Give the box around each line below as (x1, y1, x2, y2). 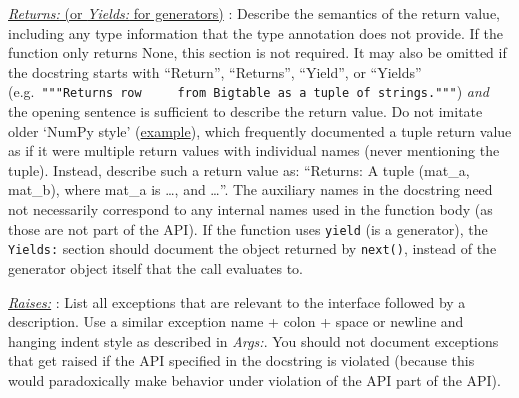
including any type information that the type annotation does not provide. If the (8, 22, 503, 43)
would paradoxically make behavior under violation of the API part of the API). (8, 369, 501, 390)
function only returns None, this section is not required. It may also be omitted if (8, 42, 507, 63)
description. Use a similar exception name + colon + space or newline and (8, 311, 464, 332)
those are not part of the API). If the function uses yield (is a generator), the (8, 218, 488, 239)
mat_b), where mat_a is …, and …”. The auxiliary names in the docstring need (8, 179, 493, 200)
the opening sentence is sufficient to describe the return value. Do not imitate (8, 101, 483, 122)
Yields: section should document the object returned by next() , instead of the (8, 238, 497, 259)
